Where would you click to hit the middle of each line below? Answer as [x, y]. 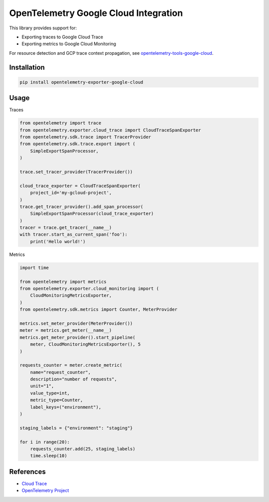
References [27, 471]
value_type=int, [50, 393]
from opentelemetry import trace [61, 123]
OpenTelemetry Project [45, 491]
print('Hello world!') [58, 241]
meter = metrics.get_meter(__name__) [66, 330]
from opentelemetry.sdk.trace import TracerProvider [85, 137]
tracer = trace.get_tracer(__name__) [66, 228]
